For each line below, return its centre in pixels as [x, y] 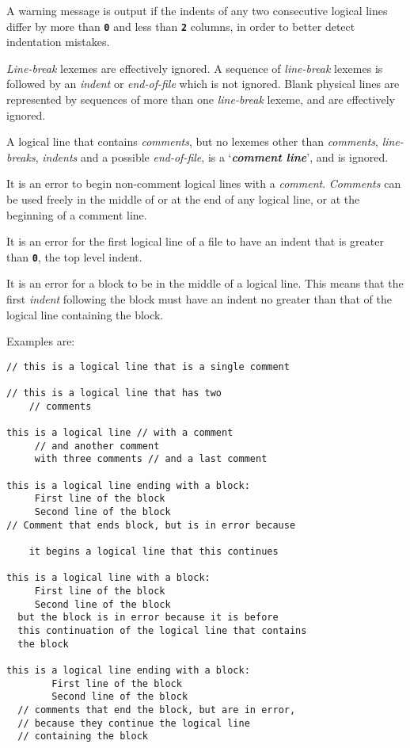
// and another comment [97, 446]
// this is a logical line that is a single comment [148, 366]
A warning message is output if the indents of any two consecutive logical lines [197, 10]
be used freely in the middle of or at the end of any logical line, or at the [183, 199]
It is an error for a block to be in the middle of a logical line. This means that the [205, 283]
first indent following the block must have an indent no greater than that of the [199, 299]
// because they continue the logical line [134, 723]
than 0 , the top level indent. [74, 256]
